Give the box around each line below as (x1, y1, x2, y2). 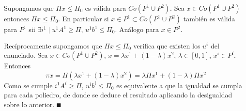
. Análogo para (115, 24, 159, 34)
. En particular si (58, 14, 109, 23)
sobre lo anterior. (4, 99, 55, 109)
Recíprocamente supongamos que (4, 40, 102, 50)
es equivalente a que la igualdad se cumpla (116, 80, 243, 90)
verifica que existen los (133, 40, 200, 50)
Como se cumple (4, 80, 53, 90)
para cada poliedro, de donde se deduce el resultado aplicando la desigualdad (4, 90, 232, 100)
